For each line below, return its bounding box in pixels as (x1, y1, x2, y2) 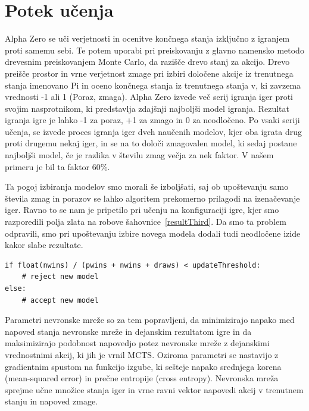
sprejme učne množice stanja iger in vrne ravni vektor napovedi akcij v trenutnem (5, 383, 304, 396)
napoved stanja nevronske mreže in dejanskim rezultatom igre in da (5, 325, 252, 337)
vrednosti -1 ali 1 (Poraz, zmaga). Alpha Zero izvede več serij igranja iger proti (5, 90, 293, 103)
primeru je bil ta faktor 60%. (5, 160, 110, 172)
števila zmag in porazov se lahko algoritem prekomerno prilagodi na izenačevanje (5, 192, 300, 204)
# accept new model (21, 296, 99, 305)
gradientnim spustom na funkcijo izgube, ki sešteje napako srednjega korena (5, 360, 282, 372)
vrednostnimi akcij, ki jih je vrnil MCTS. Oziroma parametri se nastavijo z (5, 348, 279, 360)
